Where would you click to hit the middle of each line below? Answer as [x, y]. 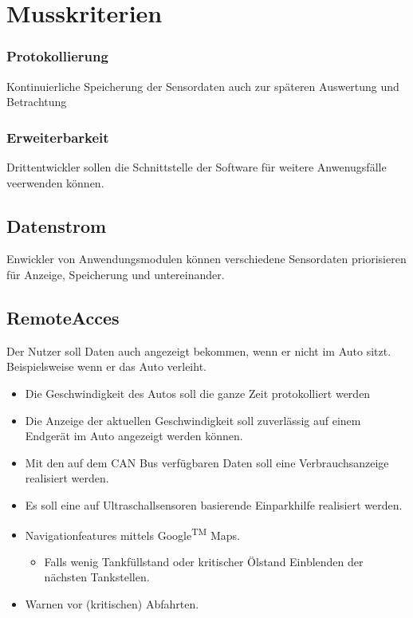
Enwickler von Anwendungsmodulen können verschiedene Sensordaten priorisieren [206, 259]
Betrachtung [37, 102]
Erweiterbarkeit [58, 137]
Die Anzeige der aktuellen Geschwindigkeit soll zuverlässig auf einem [193, 420]
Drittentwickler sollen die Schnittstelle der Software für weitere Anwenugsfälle [197, 167]
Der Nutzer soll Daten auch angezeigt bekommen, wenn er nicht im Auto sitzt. [199, 350]
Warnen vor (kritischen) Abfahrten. [112, 603]
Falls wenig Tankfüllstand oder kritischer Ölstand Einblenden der [204, 561]
